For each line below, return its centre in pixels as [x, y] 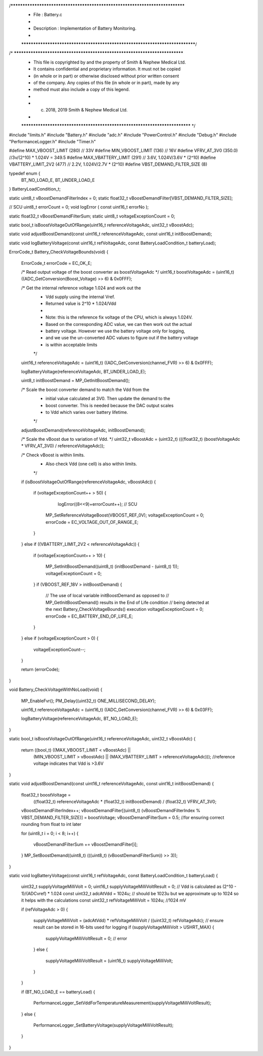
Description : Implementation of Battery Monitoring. [85, 28]
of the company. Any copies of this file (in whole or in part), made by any [106, 83]
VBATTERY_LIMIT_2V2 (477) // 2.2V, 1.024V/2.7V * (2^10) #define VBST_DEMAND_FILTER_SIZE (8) [108, 164]
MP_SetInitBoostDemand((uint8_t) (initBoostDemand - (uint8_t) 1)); [112, 566]
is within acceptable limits [71, 345]
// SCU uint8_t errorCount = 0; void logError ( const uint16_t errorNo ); [79, 207]
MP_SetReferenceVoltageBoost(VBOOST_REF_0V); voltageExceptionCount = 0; [125, 515]
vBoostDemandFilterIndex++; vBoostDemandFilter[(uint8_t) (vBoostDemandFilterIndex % [111, 811]
